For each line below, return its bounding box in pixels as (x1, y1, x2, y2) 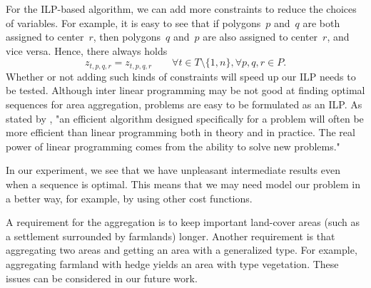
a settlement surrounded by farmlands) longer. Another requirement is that (6, 228, 335, 243)
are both (303, 15, 340, 30)
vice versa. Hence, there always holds (6, 43, 168, 58)
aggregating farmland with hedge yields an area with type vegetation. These (6, 256, 339, 271)
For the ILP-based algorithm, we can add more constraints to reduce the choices (6, 1, 357, 16)
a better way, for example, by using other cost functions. (6, 190, 253, 205)
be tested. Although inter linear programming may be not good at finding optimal (6, 83, 365, 98)
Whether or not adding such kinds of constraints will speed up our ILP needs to (6, 68, 356, 83)
